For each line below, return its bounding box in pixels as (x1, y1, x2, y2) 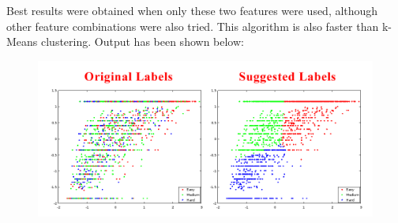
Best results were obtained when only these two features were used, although (6, 2, 378, 18)
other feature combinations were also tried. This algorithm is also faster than (6, 17, 379, 34)
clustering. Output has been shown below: (41, 33, 244, 50)
